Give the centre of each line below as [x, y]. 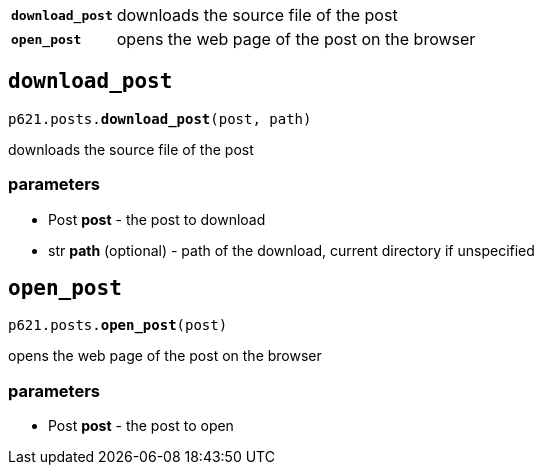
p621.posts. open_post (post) [118, 325]
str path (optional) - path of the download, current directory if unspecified [291, 250]
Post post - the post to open [141, 426]
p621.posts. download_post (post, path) [160, 118]
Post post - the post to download [157, 219]
